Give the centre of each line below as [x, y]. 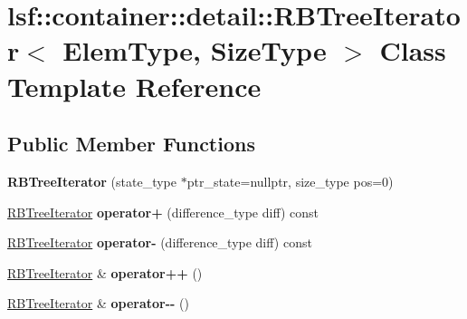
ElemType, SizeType [195, 50]
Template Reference [134, 86]
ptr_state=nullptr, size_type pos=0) [290, 181]
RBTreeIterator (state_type [92, 181]
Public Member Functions [131, 144]
